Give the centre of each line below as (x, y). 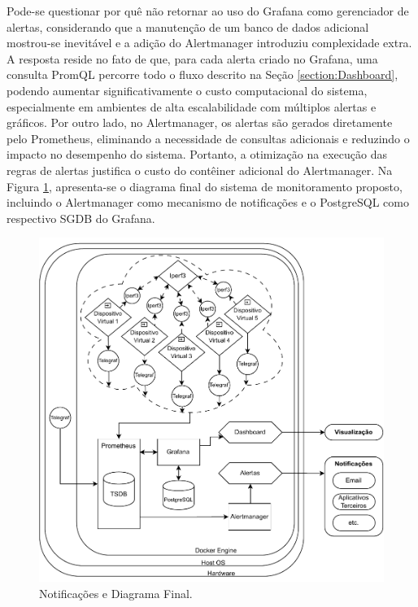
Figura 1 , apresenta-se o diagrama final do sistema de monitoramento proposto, (205, 186)
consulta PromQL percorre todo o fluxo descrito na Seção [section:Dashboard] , (202, 74)
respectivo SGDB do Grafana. (81, 218)
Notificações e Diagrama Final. (116, 594)
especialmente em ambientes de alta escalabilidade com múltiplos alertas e (192, 106)
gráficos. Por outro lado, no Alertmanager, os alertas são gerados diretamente (200, 122)
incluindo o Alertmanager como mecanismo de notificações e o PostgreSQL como (208, 202)
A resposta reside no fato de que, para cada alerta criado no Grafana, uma (192, 58)
